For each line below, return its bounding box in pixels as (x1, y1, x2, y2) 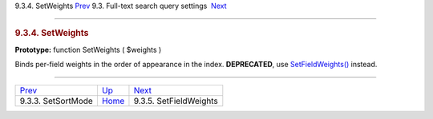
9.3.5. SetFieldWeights (133, 96, 218, 107)
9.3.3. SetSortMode (19, 96, 94, 107)
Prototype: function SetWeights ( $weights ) (14, 45, 162, 54)
